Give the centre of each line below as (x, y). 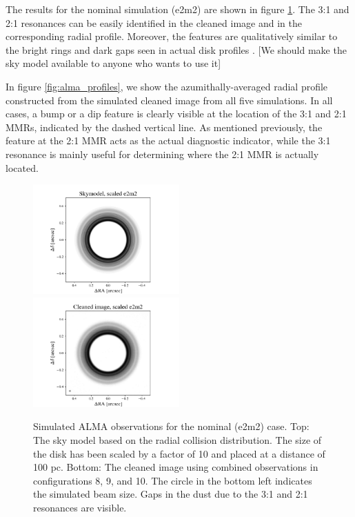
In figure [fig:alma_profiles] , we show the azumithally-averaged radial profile (167, 86)
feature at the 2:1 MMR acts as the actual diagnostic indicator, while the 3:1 (168, 140)
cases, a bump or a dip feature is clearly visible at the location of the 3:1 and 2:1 (176, 114)
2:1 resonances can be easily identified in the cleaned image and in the (154, 22)
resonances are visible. (80, 507)
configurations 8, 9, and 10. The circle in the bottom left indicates (173, 480)
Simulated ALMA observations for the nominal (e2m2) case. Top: (171, 426)
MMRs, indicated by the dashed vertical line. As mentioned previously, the (164, 127)
